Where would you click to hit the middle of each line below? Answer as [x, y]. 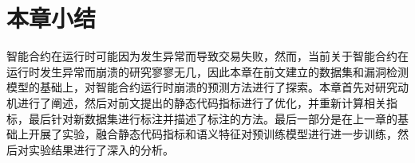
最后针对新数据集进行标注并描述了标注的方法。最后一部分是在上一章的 [213, 118]
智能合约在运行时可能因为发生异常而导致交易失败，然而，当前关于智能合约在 [207, 56]
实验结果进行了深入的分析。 [101, 149]
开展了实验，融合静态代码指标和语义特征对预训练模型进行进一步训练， [213, 134]
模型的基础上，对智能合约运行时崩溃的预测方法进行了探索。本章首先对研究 [202, 87]
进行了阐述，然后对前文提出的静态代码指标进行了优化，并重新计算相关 [202, 102]
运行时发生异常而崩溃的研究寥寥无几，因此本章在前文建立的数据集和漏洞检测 [207, 71]
